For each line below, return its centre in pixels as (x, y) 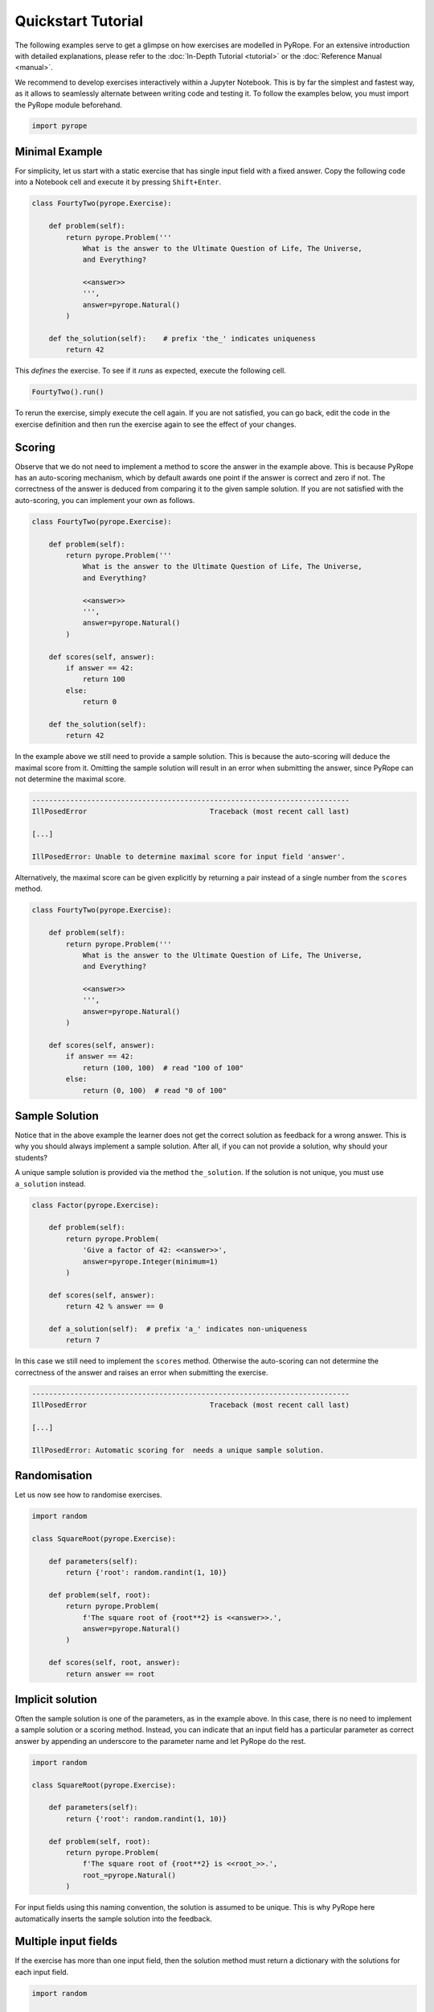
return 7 (83, 1340)
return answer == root (111, 1674)
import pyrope (59, 126)
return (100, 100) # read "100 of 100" (163, 1068)
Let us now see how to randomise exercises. (88, 1495)
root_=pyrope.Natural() (129, 1875)
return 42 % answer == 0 (115, 1307)
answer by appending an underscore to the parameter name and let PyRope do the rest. (160, 1741)
